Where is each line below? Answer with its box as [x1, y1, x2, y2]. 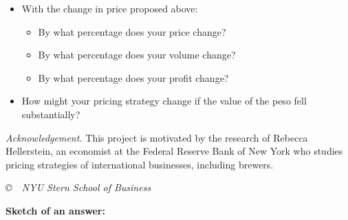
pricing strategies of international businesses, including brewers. [6, 157, 274, 171]
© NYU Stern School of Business [6, 180, 151, 195]
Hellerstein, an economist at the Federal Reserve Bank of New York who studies [6, 144, 343, 158]
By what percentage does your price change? [38, 24, 226, 38]
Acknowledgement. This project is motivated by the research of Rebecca [6, 130, 308, 144]
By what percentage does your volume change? [38, 47, 236, 62]
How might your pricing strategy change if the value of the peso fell [21, 93, 307, 108]
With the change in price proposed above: [21, 1, 198, 15]
